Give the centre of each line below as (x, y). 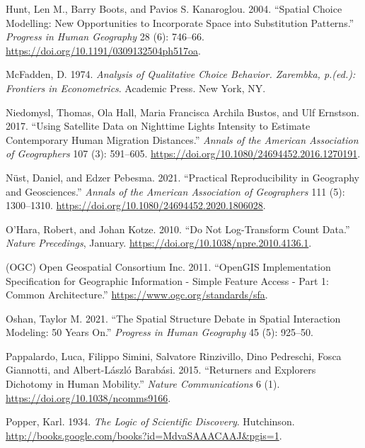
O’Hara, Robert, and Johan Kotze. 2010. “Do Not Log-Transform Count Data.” (178, 229)
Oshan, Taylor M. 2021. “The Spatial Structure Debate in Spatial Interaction (173, 318)
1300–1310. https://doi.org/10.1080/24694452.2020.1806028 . (136, 205)
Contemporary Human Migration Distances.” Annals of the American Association (182, 139)
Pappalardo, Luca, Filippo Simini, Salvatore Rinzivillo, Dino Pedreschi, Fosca (174, 355)
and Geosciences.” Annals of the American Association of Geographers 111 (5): (175, 191)
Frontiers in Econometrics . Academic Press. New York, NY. (136, 88)
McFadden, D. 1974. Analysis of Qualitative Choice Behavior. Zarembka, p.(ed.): (181, 74)
